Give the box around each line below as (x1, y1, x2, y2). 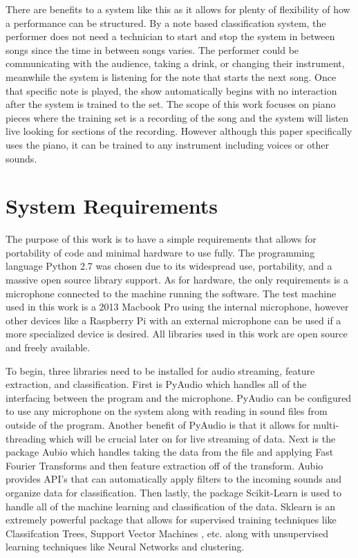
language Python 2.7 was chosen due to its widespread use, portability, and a (6, 259, 332, 273)
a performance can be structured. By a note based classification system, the (6, 15, 326, 30)
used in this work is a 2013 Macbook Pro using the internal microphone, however (6, 299, 349, 314)
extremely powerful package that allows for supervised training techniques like (6, 512, 337, 527)
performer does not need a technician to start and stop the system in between (6, 29, 335, 44)
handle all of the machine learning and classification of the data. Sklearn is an (6, 499, 336, 513)
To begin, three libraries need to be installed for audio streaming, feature (6, 363, 315, 378)
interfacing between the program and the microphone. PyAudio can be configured (6, 390, 352, 404)
